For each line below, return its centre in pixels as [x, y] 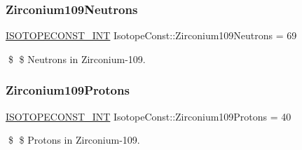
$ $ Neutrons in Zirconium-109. [77, 59]
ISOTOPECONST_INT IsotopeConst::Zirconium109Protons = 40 [149, 116]
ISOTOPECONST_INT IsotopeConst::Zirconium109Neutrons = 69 [151, 35]
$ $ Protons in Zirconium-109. [74, 140]
